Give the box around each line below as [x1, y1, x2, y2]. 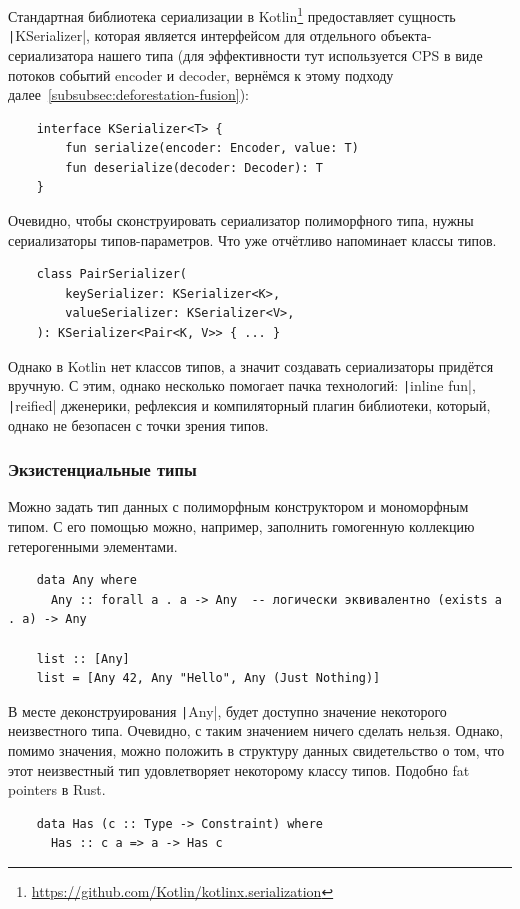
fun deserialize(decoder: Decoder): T [65, 160, 323, 175]
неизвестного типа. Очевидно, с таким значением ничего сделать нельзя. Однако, [8, 720, 504, 741]
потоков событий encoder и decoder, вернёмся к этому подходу [8, 64, 394, 85]
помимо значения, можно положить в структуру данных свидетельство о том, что [8, 739, 505, 760]
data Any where [36, 573, 137, 588]
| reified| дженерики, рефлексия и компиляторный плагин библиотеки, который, [8, 394, 491, 415]
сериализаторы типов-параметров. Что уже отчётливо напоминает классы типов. [8, 229, 497, 250]
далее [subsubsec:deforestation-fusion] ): [8, 84, 250, 105]
